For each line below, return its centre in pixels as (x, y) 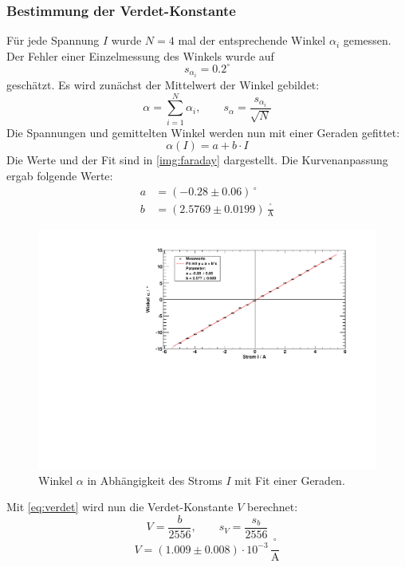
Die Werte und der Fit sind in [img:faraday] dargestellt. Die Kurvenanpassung (197, 160)
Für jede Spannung (53, 40)
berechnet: (273, 507)
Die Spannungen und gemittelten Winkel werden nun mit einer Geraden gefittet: (203, 132)
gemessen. (367, 40)
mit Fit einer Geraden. (290, 480)
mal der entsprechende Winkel (252, 40)
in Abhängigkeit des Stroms (155, 480)
